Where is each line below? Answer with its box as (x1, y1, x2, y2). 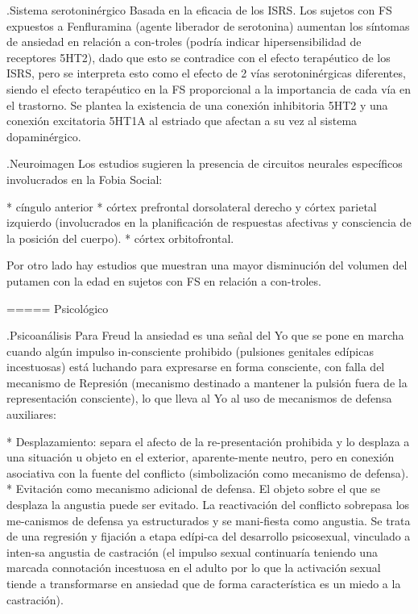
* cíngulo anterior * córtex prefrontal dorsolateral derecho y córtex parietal (6, 198, 377, 215)
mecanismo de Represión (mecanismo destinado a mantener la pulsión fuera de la (6, 374, 408, 391)
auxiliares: (6, 406, 56, 423)
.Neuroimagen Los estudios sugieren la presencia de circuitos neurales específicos (6, 155, 403, 172)
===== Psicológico (6, 299, 109, 316)
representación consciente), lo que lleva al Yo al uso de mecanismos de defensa (6, 390, 392, 407)
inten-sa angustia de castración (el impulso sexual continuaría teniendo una (6, 543, 378, 560)
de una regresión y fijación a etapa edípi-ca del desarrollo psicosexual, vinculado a (6, 528, 411, 545)
